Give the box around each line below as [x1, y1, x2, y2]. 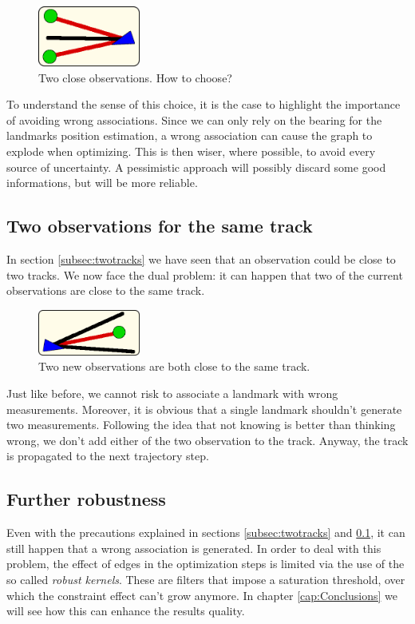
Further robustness [6, 487, 166, 511]
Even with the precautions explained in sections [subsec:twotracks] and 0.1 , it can [6, 524, 405, 541]
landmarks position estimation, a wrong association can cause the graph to [6, 127, 373, 144]
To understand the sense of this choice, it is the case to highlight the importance [6, 96, 401, 113]
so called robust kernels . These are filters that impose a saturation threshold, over [6, 570, 405, 587]
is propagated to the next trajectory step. [6, 447, 209, 464]
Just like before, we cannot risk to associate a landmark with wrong [6, 384, 338, 401]
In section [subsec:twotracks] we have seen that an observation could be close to [6, 250, 396, 267]
